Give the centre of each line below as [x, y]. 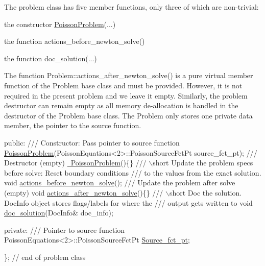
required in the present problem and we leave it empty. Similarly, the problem [126, 95]
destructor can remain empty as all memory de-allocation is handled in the [121, 105]
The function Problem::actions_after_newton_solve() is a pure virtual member [129, 75]
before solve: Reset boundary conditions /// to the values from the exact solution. [133, 172]
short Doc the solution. [206, 192]
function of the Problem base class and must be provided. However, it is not [123, 85]
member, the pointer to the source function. [73, 125]
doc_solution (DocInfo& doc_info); [59, 213]
